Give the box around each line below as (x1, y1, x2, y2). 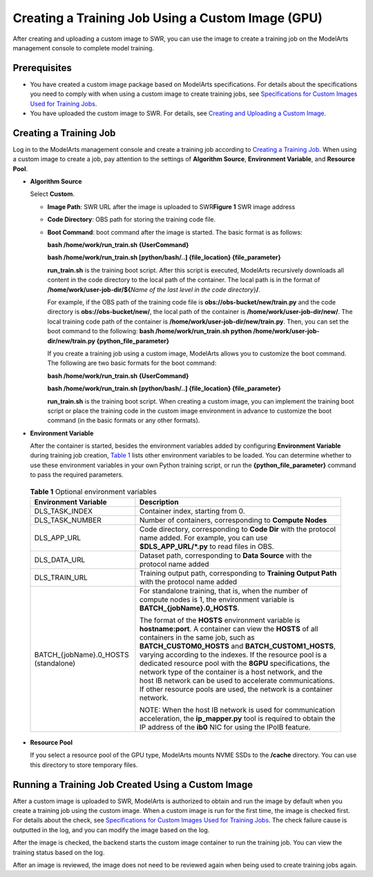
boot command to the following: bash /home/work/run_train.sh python (47, 327, 252, 335)
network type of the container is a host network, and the (139, 667, 323, 677)
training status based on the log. (12, 848, 105, 856)
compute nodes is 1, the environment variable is (139, 595, 295, 604)
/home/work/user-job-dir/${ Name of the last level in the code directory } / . (47, 285, 260, 293)
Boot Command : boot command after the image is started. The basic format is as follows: (47, 228, 303, 236)
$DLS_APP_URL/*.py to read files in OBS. (139, 542, 274, 551)
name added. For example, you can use (139, 533, 268, 543)
